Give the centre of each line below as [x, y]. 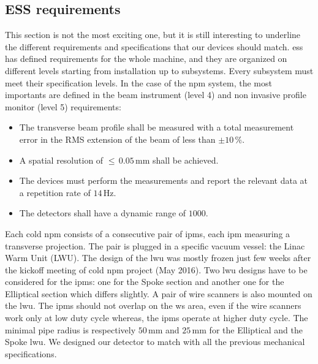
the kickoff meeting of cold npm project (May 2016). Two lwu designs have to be [156, 269]
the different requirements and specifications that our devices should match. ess [154, 46]
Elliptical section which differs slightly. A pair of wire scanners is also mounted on [159, 293]
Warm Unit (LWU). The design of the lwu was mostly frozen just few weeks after [158, 258]
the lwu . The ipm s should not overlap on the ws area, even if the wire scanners [153, 305]
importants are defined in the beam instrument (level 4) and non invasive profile [156, 95]
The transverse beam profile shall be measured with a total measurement [157, 127]
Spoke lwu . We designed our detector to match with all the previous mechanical [155, 342]
